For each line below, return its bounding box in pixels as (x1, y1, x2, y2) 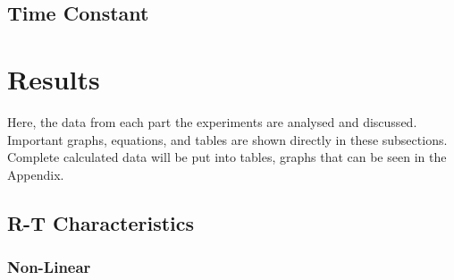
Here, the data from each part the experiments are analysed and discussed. (7, 112, 417, 131)
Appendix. (7, 165, 64, 183)
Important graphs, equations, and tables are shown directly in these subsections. (7, 130, 448, 148)
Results (7, 60, 100, 97)
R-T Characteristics (7, 208, 195, 236)
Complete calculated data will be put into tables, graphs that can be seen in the (7, 148, 447, 166)
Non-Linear (7, 255, 91, 277)
